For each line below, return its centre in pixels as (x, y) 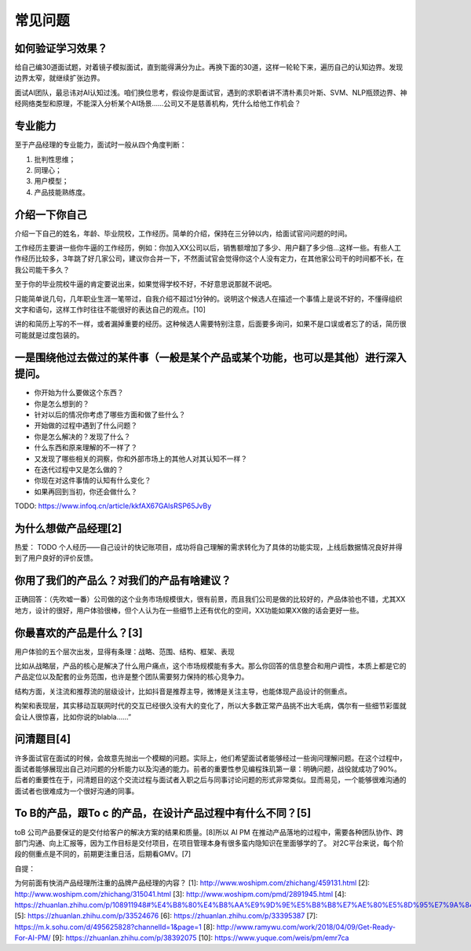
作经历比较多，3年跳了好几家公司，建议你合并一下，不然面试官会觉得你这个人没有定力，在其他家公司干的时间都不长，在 (209, 258)
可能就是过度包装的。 (49, 335)
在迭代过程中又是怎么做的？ (79, 469)
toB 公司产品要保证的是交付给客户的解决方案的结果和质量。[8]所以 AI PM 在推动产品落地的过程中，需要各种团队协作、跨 (209, 832)
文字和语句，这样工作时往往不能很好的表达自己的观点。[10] (110, 309)
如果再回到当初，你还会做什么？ (86, 492)
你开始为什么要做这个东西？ (79, 393)
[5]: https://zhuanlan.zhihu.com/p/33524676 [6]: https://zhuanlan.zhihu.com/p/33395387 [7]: (166, 916)
